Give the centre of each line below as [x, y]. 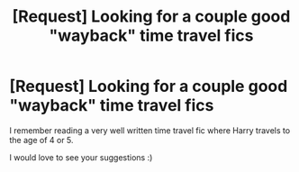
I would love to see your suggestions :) [81, 157]
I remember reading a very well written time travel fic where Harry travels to [150, 130]
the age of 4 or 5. [41, 140]
